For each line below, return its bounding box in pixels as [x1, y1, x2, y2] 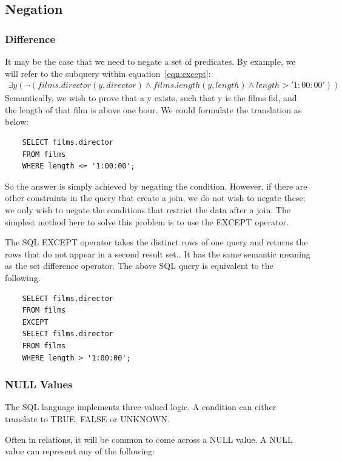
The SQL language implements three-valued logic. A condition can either [5, 400, 277, 413]
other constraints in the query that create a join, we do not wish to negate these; [5, 191, 306, 204]
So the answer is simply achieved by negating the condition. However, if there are [5, 179, 307, 192]
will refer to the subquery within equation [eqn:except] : [5, 67, 211, 79]
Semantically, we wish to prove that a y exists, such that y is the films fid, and [5, 91, 297, 104]
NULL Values [5, 377, 73, 392]
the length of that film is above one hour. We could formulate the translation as [5, 103, 302, 116]
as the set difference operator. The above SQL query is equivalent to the [5, 259, 273, 272]
